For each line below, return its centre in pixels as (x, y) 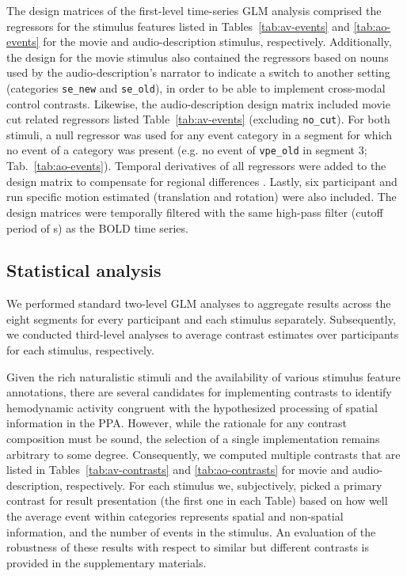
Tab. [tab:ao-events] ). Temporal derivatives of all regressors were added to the (196, 166)
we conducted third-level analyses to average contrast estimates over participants (203, 334)
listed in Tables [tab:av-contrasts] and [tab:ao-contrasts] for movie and (178, 470)
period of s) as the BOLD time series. (97, 227)
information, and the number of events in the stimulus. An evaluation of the (191, 531)
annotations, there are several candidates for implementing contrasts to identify (199, 392)
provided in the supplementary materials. (107, 562)
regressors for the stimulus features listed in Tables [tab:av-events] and (178, 26)
